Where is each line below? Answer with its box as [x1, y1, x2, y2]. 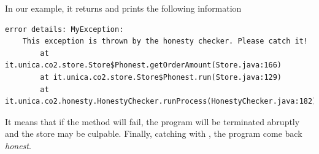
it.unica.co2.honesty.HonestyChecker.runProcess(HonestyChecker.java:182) [5, 97, 317, 106]
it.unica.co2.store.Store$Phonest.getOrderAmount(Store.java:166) [5, 61, 282, 70]
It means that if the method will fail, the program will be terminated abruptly [5, 115, 300, 128]
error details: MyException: [5, 25, 124, 34]
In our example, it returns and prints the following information [5, 2, 242, 14]
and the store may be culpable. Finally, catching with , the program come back [5, 127, 302, 140]
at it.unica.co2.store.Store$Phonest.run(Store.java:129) [40, 72, 282, 82]
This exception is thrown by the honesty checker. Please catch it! [22, 37, 308, 46]
